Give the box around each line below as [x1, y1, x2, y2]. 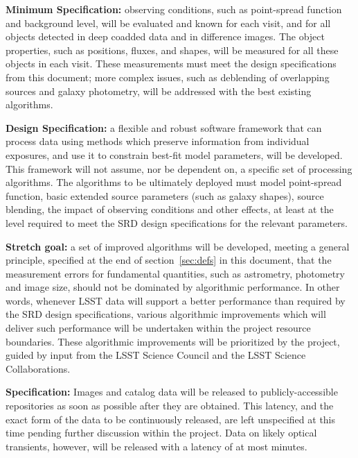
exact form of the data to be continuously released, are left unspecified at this [6, 412, 336, 426]
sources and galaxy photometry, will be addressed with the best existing [6, 83, 312, 98]
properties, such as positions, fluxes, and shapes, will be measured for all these [6, 42, 339, 57]
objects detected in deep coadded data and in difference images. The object [6, 29, 325, 44]
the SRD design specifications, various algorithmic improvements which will [6, 307, 326, 321]
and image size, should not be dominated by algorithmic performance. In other [6, 280, 340, 294]
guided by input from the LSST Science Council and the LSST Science [6, 348, 306, 362]
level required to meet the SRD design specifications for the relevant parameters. [6, 215, 348, 230]
